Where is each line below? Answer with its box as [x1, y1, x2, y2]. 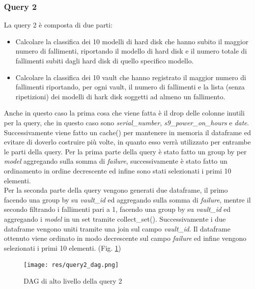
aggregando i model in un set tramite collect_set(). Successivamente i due [4, 213, 226, 224]
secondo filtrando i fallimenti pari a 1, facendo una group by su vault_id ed [4, 204, 231, 214]
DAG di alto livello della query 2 [24, 275, 122, 286]
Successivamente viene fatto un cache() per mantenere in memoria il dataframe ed [4, 127, 251, 137]
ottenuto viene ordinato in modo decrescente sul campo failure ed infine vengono [4, 233, 247, 243]
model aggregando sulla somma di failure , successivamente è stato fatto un [4, 156, 227, 166]
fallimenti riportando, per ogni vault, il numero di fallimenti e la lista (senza [15, 82, 245, 92]
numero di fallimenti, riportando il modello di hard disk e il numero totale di [15, 46, 247, 56]
